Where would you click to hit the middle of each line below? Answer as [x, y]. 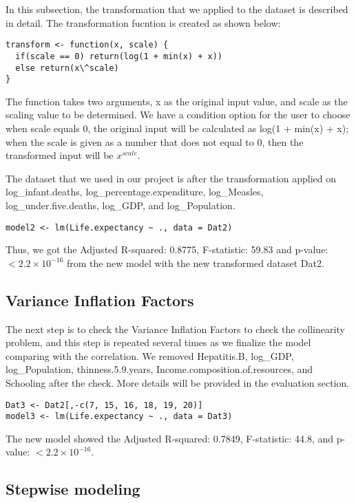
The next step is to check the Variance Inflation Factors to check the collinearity [175, 329]
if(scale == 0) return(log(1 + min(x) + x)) [119, 56]
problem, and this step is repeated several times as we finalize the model [158, 342]
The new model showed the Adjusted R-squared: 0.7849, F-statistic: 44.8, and [170, 438]
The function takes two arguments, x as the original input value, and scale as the [177, 101]
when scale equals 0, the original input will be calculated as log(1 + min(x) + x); [177, 128]
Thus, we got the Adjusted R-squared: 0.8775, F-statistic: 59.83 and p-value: [167, 249]
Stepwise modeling [73, 489]
